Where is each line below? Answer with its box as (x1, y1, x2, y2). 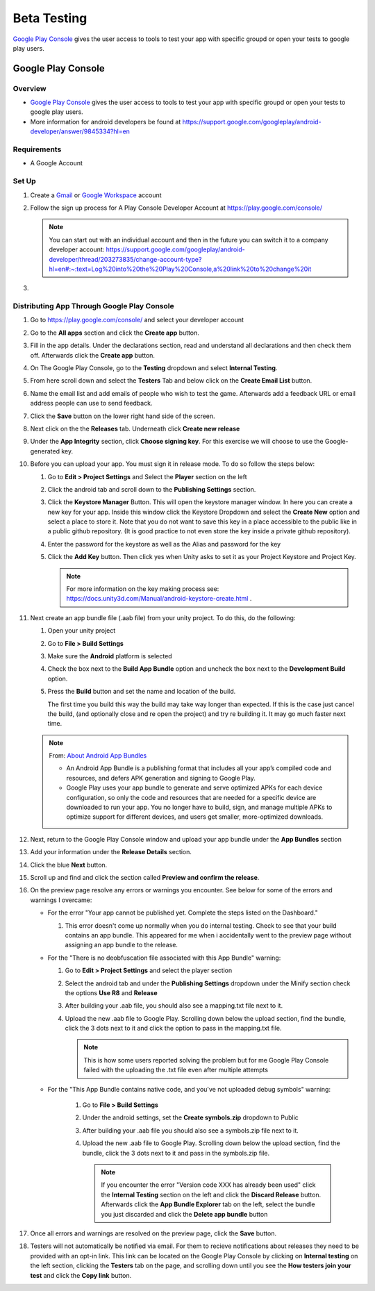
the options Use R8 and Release (65, 988, 158, 997)
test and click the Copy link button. (30, 1271, 132, 1279)
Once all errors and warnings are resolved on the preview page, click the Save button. (30, 1229, 277, 1238)
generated (30, 447, 60, 455)
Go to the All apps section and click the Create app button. (30, 328, 199, 337)
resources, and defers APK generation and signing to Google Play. (66, 774, 256, 782)
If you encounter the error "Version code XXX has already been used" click (101, 1181, 316, 1189)
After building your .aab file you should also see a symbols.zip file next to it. (82, 1126, 299, 1135)
